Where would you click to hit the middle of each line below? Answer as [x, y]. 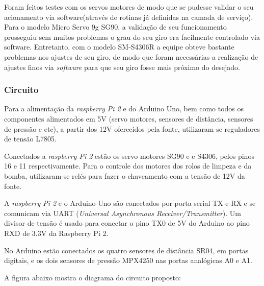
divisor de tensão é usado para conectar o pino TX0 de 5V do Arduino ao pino [127, 223]
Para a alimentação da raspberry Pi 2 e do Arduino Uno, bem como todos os [124, 109]
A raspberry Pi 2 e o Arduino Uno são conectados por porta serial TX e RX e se [130, 203]
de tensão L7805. [30, 139]
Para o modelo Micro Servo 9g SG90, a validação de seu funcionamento [115, 27]
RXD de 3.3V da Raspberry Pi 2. [56, 233]
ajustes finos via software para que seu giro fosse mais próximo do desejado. [122, 67]
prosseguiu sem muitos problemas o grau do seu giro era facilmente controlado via [132, 37]
